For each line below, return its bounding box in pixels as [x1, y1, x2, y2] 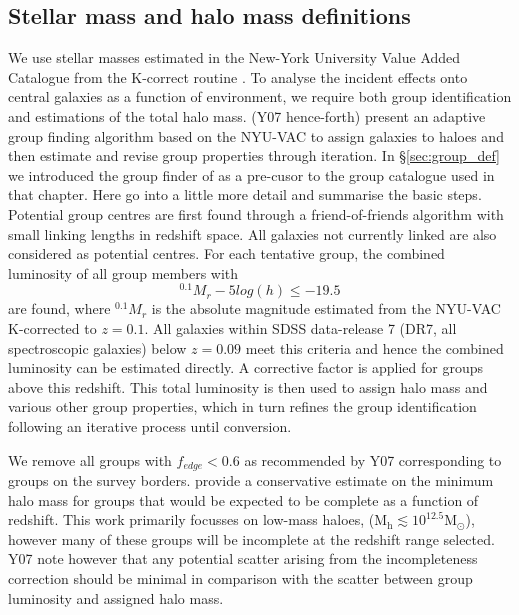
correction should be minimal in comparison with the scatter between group [8, 567, 473, 588]
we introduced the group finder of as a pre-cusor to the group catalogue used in [8, 164, 495, 185]
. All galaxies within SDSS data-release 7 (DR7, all [144, 318, 457, 338]
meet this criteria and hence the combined [245, 337, 504, 358]
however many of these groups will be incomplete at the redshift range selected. [8, 528, 495, 549]
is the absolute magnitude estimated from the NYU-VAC [151, 298, 501, 319]
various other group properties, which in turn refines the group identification [8, 396, 477, 417]
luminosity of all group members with [8, 262, 239, 283]
